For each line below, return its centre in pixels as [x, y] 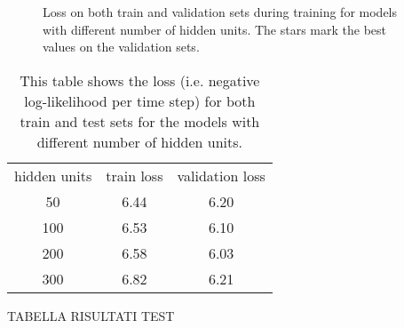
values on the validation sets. [121, 47]
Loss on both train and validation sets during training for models [220, 12]
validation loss [221, 175]
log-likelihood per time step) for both [140, 100]
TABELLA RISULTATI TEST [91, 315]
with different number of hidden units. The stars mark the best [215, 29]
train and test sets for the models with [140, 121]
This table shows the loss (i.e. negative [140, 80]
